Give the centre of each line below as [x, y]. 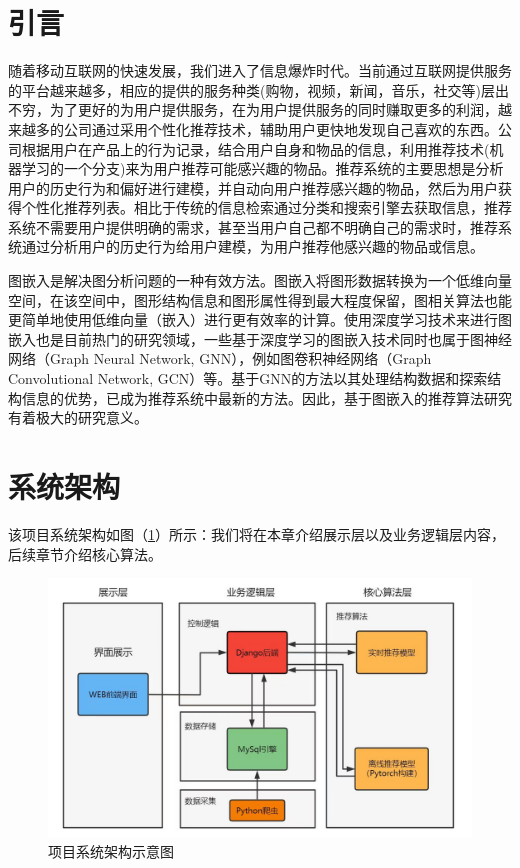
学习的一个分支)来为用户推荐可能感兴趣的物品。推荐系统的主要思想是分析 [262, 168]
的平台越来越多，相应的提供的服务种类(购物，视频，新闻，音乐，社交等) [244, 89]
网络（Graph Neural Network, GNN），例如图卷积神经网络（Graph [220, 358]
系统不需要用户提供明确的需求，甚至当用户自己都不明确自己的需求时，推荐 [253, 226]
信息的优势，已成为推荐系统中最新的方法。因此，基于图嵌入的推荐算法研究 [266, 397]
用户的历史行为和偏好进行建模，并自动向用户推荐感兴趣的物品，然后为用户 [253, 187]
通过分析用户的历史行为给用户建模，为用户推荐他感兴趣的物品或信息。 [252, 246]
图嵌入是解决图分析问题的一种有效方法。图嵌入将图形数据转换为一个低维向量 [260, 280]
